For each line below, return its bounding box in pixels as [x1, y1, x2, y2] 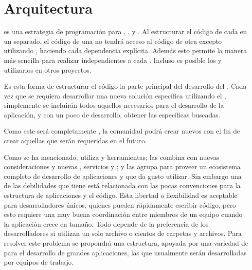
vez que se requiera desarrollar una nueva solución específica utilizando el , [4, 90, 226, 100]
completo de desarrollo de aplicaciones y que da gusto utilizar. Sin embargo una [4, 171, 242, 181]
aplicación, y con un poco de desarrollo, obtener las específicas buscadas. [4, 109, 220, 119]
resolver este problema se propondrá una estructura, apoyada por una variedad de [4, 238, 248, 248]
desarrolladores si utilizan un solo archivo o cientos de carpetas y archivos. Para [4, 228, 242, 238]
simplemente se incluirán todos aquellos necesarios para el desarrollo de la [4, 100, 224, 110]
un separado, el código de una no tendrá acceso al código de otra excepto [4, 36, 222, 46]
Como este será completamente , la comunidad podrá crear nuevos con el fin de [4, 126, 240, 136]
